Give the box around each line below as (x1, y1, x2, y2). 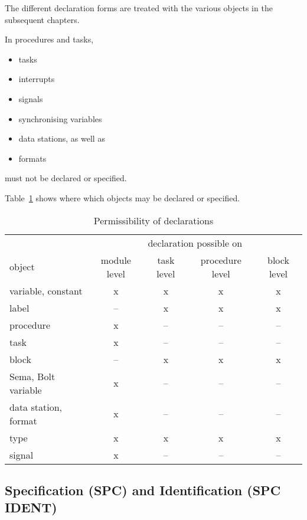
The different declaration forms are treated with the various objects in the (5, 2, 273, 14)
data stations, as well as (18, 132, 105, 145)
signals (18, 92, 43, 104)
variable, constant (9, 283, 83, 297)
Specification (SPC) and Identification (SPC (5, 480, 281, 499)
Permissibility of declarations (93, 213, 214, 227)
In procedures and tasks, (5, 33, 94, 45)
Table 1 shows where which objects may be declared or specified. (5, 191, 240, 204)
